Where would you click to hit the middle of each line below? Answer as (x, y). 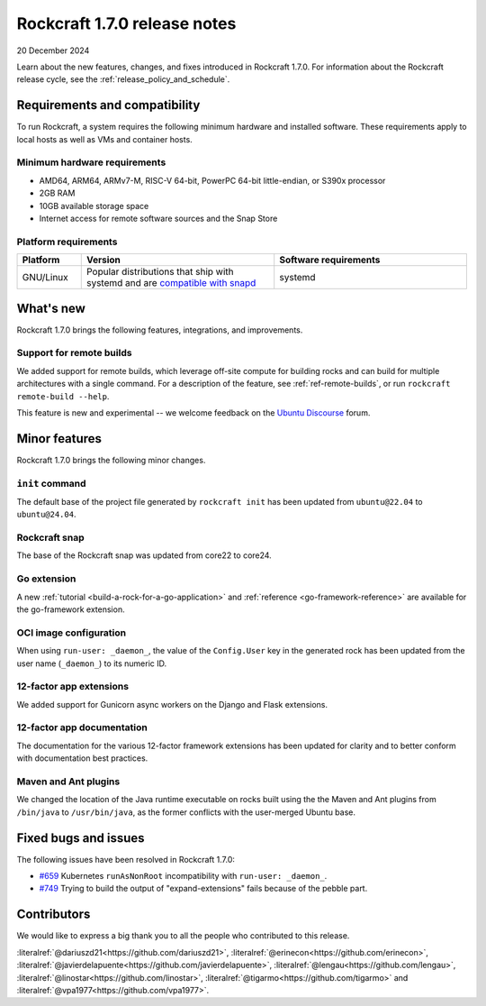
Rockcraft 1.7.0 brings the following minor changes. (111, 460)
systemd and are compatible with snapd (171, 283)
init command (51, 483)
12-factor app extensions (73, 687)
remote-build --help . (63, 396)
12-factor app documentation (82, 727)
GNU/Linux (45, 278)
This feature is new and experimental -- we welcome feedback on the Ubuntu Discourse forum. (193, 412)
